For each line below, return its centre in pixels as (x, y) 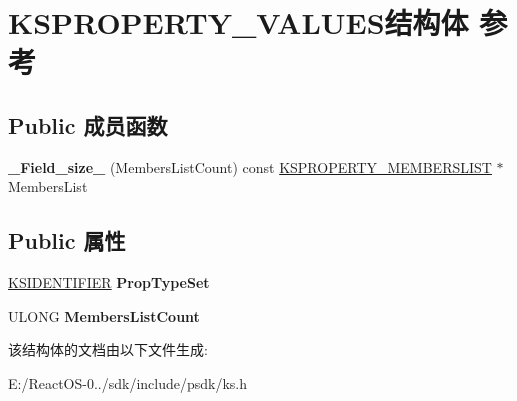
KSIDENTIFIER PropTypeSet (109, 282)
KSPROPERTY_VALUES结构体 (238, 22)
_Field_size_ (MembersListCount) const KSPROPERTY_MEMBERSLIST (250, 166)
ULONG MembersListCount (104, 315)
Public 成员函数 (88, 124)
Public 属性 (67, 240)
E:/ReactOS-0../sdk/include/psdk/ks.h (128, 382)
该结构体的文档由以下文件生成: (108, 349)
